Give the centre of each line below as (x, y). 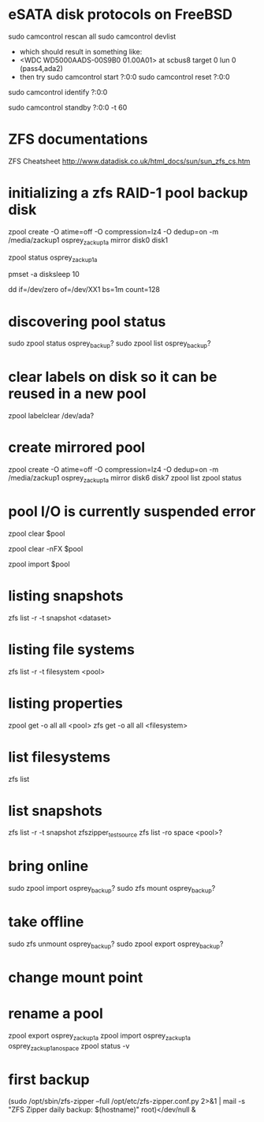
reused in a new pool (77, 394)
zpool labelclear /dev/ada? (51, 416)
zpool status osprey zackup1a (53, 258)
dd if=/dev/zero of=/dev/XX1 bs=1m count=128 (84, 290)
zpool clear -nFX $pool (46, 548)
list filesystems (59, 757)
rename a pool (56, 1014)
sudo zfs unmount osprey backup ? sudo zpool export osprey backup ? (116, 944)
